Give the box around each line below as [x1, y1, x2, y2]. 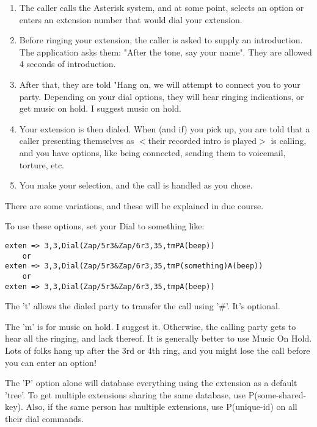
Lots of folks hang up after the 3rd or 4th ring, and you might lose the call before [5, 343, 310, 356]
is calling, [271, 134, 307, 147]
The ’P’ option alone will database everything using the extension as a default [5, 376, 297, 389]
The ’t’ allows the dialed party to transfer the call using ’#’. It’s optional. [5, 300, 280, 312]
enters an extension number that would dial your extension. [19, 13, 242, 26]
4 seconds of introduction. [19, 57, 116, 70]
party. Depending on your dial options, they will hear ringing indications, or [19, 90, 304, 102]
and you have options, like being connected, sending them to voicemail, [19, 146, 286, 159]
